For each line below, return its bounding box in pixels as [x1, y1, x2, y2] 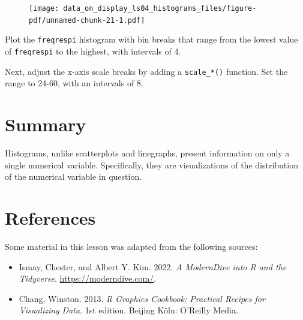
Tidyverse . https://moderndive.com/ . [19, 272, 156, 285]
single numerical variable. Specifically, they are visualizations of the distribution [5, 158, 298, 171]
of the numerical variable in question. [5, 170, 142, 183]
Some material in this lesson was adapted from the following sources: [5, 240, 258, 252]
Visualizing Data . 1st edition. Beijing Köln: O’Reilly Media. [19, 304, 238, 316]
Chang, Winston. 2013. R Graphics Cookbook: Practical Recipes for [19, 292, 265, 304]
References [5, 205, 96, 230]
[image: [29, 4, 59, 13]
